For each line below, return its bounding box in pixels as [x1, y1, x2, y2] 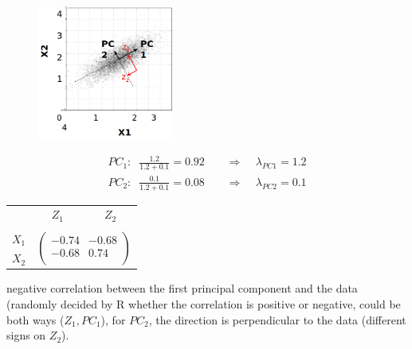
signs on [6, 327, 46, 343]
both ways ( [6, 311, 65, 328]
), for [100, 311, 126, 328]
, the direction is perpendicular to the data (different [148, 311, 406, 328]
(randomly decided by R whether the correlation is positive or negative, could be [6, 296, 401, 312]
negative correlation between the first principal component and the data [6, 280, 358, 297]
